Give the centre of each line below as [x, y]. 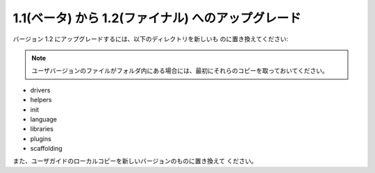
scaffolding [46, 149]
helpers [41, 100]
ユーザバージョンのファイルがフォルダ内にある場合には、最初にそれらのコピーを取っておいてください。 [180, 71]
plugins [41, 138]
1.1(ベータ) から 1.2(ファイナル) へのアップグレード [157, 18]
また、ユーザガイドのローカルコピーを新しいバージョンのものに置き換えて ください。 [135, 161]
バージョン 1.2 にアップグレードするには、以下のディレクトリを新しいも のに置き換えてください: [150, 39]
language [43, 119]
